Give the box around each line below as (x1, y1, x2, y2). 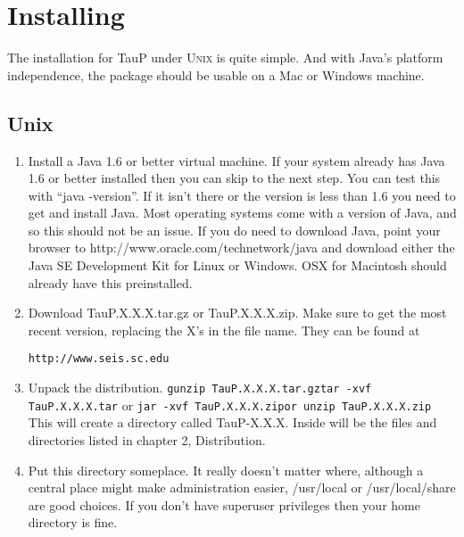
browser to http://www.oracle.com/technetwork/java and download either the (28, 238, 455, 257)
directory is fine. (28, 513, 118, 532)
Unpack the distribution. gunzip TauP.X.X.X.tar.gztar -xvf (28, 378, 372, 397)
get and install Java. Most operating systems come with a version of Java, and (28, 203, 457, 222)
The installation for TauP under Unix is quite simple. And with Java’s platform (7, 48, 443, 67)
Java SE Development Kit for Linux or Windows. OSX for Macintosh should (28, 256, 447, 275)
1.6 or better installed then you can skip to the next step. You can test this (28, 169, 441, 187)
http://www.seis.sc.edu (28, 352, 170, 366)
